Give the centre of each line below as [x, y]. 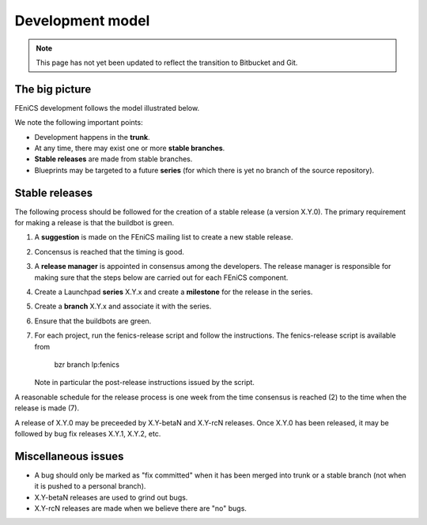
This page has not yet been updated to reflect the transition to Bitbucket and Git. [167, 62]
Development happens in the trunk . [92, 137]
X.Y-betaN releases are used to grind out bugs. [111, 497]
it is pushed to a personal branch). [90, 486]
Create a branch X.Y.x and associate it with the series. [123, 306]
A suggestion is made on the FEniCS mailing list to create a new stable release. [164, 237]
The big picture [53, 89]
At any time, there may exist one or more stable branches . [130, 148]
